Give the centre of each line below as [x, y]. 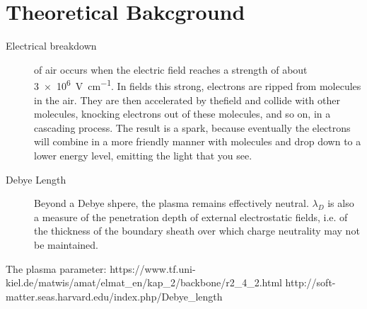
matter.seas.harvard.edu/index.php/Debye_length [114, 296]
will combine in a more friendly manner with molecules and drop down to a [198, 141]
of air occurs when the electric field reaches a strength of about [171, 69]
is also [341, 203]
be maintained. [66, 244]
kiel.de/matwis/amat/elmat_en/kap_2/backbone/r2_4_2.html [144, 282]
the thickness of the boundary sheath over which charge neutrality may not [197, 231]
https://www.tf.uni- [153, 268]
